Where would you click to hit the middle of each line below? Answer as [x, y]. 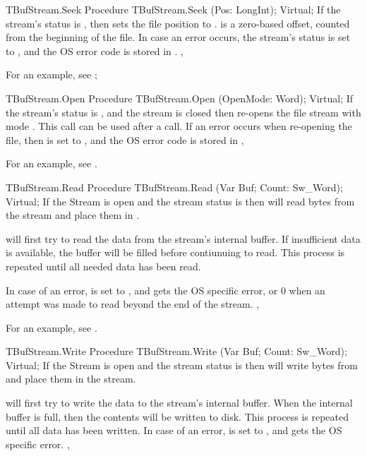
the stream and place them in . [73, 215]
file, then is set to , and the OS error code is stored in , [125, 139]
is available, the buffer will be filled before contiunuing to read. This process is [175, 252]
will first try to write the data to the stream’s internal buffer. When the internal [179, 403]
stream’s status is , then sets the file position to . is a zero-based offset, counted [178, 23]
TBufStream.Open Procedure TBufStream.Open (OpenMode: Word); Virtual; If [180, 98]
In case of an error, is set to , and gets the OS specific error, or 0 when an [166, 290]
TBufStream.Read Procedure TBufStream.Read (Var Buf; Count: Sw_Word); [174, 187]
